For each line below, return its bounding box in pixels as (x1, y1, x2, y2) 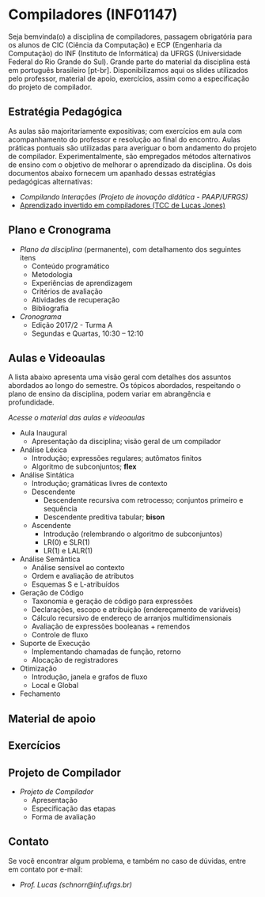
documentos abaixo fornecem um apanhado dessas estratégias (8, 168, 216, 177)
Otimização (19, 663, 58, 674)
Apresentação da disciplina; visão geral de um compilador (31, 437, 221, 447)
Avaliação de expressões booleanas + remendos (31, 621, 191, 631)
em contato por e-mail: (8, 865, 83, 874)
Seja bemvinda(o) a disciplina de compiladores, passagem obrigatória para (8, 32, 252, 41)
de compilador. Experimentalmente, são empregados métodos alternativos (8, 151, 252, 161)
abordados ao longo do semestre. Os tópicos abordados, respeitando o (8, 381, 241, 390)
